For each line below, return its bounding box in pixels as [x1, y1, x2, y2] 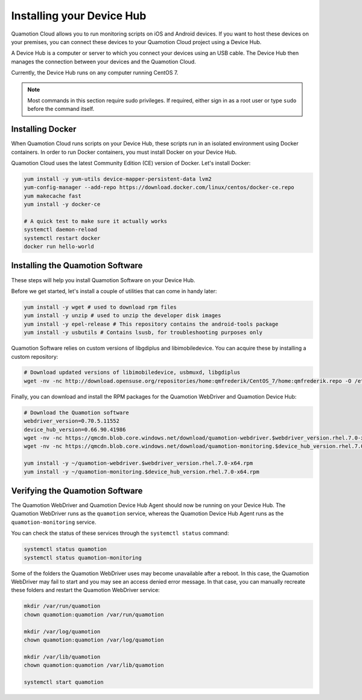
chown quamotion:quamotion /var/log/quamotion [24, 636, 164, 643]
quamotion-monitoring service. [11, 519, 97, 526]
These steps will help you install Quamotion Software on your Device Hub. [11, 276, 195, 283]
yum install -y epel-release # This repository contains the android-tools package [24, 320, 279, 327]
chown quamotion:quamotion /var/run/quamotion [24, 611, 164, 618]
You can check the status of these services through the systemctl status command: [11, 529, 229, 537]
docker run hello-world [24, 243, 95, 250]
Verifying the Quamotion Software [11, 485, 143, 496]
